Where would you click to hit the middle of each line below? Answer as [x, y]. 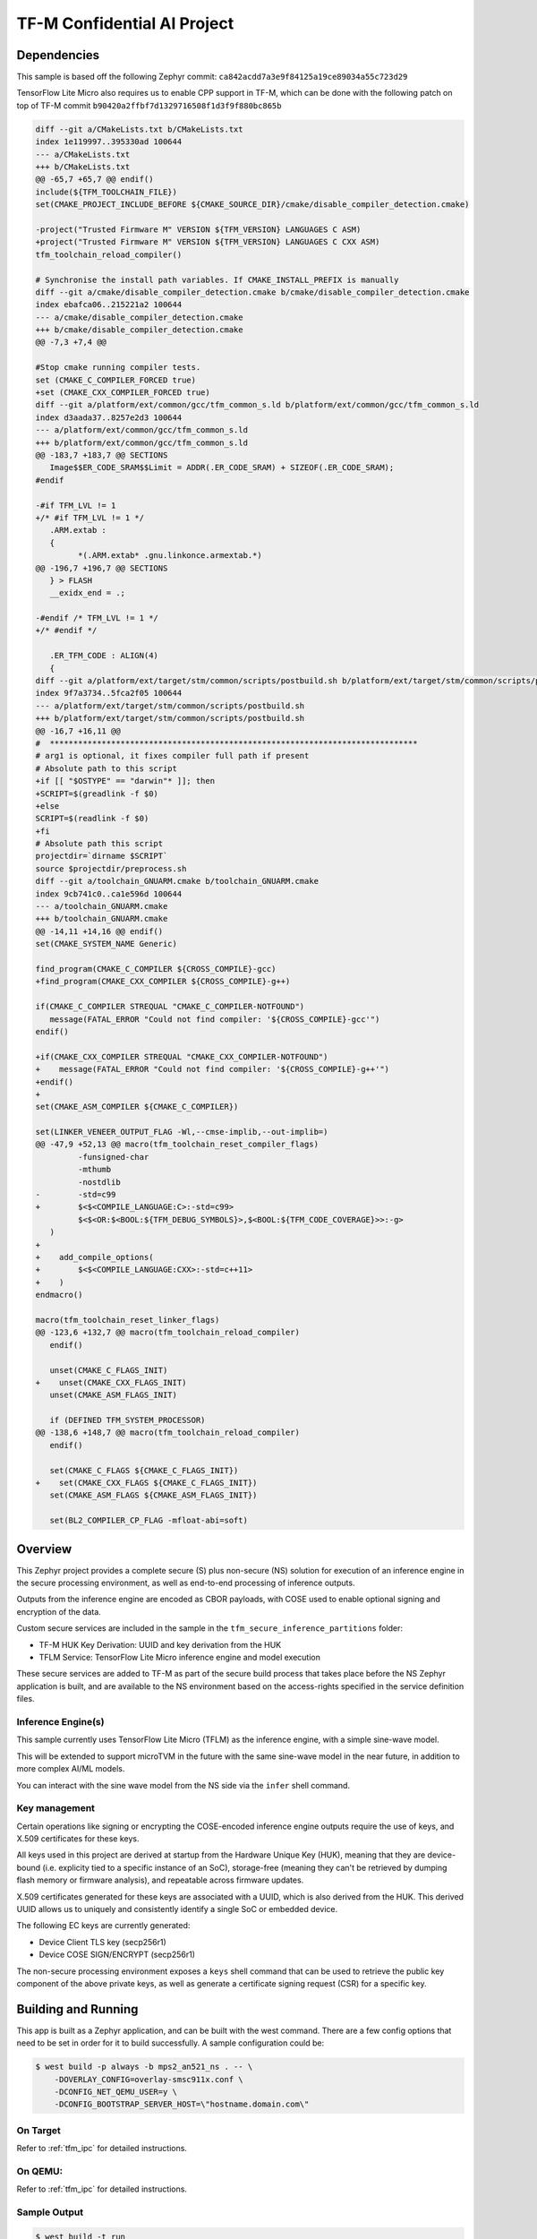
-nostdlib [99, 1182]
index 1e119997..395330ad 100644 [109, 142]
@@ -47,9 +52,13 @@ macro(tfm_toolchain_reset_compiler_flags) [177, 1145]
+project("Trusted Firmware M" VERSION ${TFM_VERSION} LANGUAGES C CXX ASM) [208, 242]
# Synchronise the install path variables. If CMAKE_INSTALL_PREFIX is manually [217, 279]
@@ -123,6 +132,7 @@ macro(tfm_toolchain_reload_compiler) [167, 1333]
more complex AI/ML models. [71, 1769]
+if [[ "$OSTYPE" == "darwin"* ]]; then [125, 781]
